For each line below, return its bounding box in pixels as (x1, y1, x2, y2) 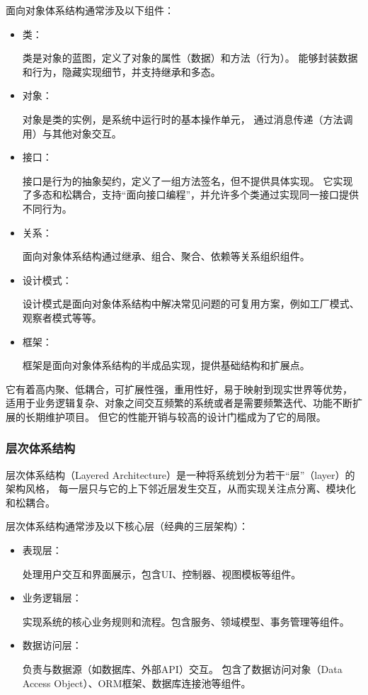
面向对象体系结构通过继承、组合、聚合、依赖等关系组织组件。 (22, 249, 310, 264)
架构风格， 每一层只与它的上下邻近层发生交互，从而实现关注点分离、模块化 (6, 481, 356, 496)
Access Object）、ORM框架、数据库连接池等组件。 (22, 675, 251, 690)
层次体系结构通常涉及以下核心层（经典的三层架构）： (6, 519, 248, 533)
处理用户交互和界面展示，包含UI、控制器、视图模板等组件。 (22, 566, 301, 581)
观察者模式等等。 (22, 310, 102, 324)
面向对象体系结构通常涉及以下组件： (6, 3, 174, 17)
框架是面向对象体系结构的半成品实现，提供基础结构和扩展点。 (22, 358, 310, 373)
